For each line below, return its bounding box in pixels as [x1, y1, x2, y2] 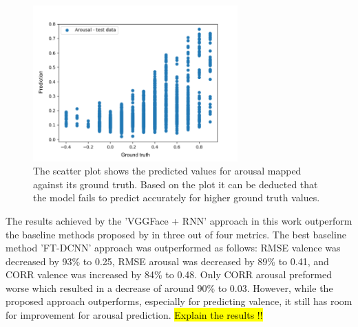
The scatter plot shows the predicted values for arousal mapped [33, 163, 302, 178]
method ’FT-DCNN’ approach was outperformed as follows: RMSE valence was [6, 240, 341, 255]
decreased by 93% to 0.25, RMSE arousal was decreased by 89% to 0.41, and [6, 253, 329, 268]
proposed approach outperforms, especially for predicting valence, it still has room [6, 294, 352, 308]
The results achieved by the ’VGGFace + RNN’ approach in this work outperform [6, 213, 352, 227]
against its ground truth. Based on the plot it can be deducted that [33, 177, 318, 191]
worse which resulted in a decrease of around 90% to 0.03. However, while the [6, 280, 333, 295]
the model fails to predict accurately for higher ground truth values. [33, 190, 320, 205]
